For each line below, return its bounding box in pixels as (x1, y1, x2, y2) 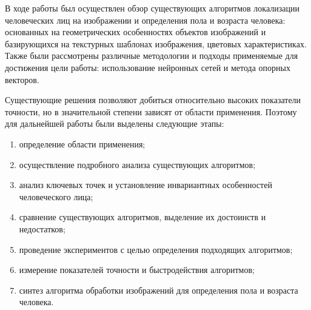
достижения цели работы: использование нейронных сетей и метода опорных (5, 61, 290, 73)
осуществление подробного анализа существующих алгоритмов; (19, 158, 256, 170)
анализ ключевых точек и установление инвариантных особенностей (19, 178, 272, 191)
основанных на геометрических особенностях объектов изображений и (5, 25, 266, 38)
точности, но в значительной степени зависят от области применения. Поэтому (5, 105, 297, 118)
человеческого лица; (19, 190, 93, 203)
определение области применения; (19, 137, 145, 150)
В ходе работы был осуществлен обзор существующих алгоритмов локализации (5, 2, 299, 14)
